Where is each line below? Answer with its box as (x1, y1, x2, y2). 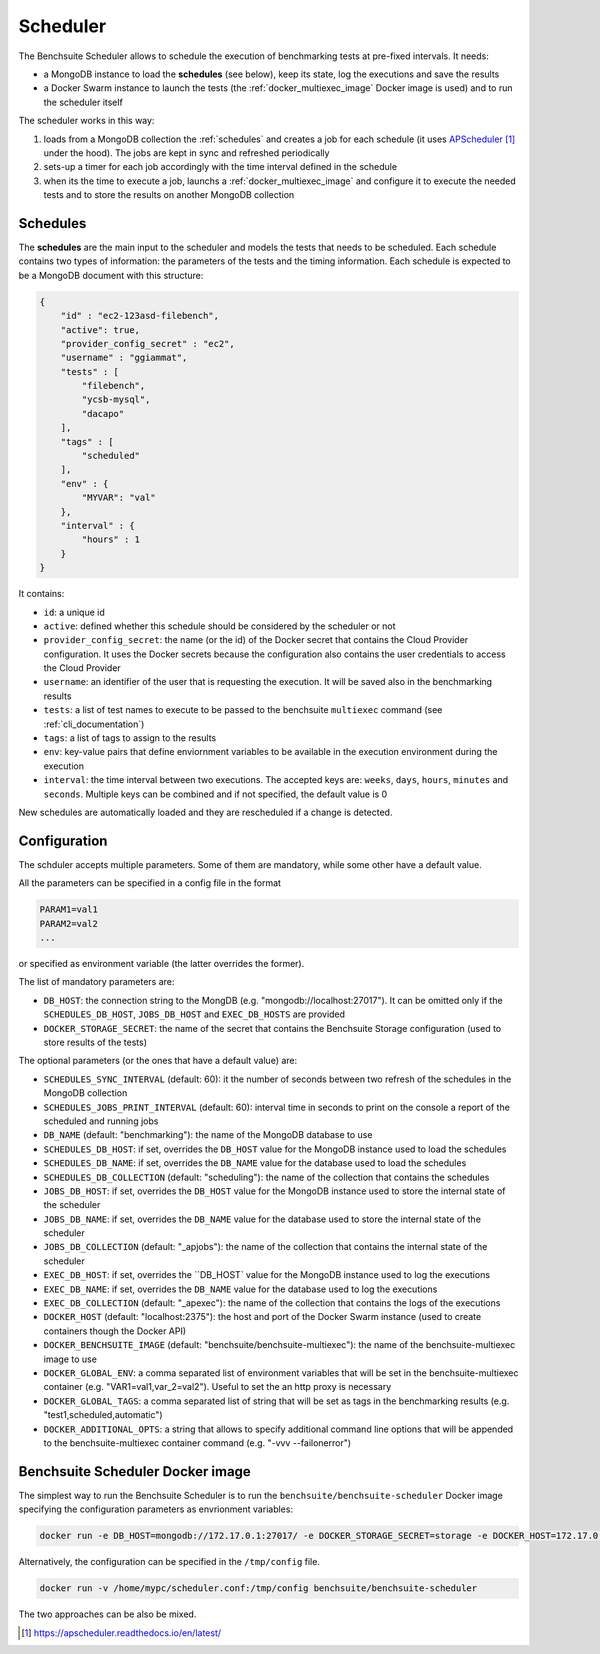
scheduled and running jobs (43, 1115, 159, 1127)
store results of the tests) (43, 1036, 148, 1048)
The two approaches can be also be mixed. (18, 1608, 197, 1620)
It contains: (18, 588, 65, 600)
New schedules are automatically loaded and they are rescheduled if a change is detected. (18, 806, 393, 818)
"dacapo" (81, 408, 125, 419)
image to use (43, 1353, 97, 1365)
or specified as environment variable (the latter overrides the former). (18, 958, 305, 970)
